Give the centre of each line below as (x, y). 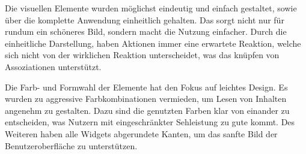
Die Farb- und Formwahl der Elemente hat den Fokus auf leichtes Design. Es (146, 87)
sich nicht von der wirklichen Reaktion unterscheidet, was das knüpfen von (142, 55)
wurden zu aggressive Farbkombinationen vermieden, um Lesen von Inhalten (146, 99)
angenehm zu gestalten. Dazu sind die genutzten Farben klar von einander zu (147, 110)
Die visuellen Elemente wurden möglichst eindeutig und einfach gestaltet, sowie (151, 8)
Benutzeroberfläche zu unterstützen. (71, 145)
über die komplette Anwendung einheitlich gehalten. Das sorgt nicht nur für (145, 19)
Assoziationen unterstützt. (53, 66)
